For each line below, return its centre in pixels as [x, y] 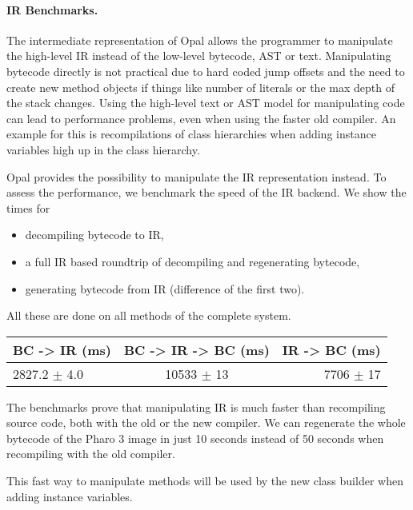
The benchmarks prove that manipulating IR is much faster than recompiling [196, 406]
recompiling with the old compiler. [91, 454]
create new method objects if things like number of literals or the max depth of [200, 87]
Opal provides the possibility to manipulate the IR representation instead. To [196, 176]
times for [28, 207]
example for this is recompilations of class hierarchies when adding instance [191, 134]
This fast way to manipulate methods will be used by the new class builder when [205, 481]
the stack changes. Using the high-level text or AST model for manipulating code [206, 103]
